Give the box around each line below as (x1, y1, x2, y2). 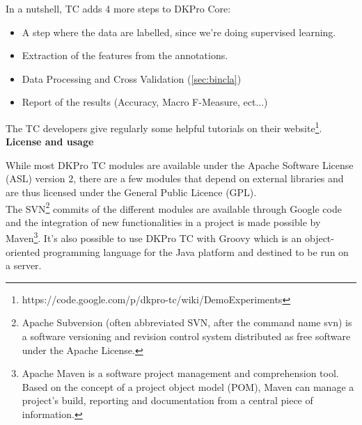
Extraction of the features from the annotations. (22, 48, 228, 63)
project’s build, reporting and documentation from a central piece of (22, 393, 313, 408)
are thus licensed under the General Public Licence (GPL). (6, 185, 257, 199)
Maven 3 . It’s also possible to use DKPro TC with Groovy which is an (6, 229, 302, 246)
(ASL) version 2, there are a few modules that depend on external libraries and (6, 171, 344, 186)
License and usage (6, 134, 94, 149)
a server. (6, 258, 42, 273)
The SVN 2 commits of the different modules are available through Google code (6, 199, 342, 216)
